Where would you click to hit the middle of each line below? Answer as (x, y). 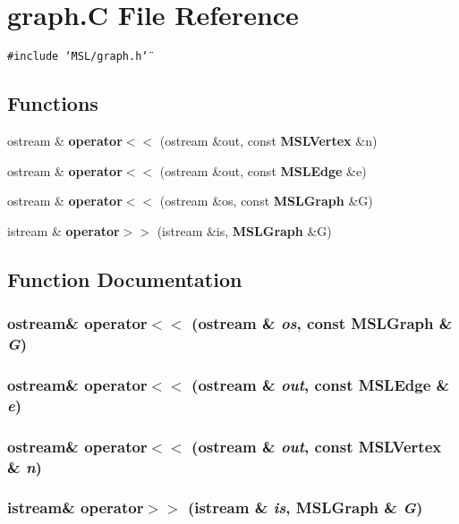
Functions (53, 103)
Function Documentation (125, 279)
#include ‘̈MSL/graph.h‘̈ (78, 57)
